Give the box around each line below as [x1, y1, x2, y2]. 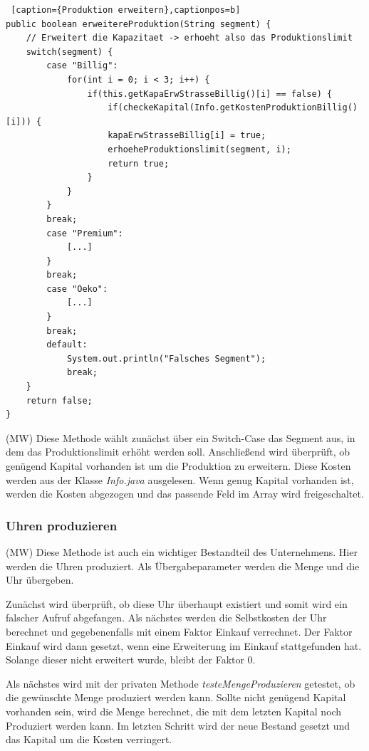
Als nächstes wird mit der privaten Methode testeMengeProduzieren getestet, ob [6, 676, 355, 690]
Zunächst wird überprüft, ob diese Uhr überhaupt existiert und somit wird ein [6, 596, 348, 611]
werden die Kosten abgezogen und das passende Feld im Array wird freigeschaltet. [6, 486, 364, 501]
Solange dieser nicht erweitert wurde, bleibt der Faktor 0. [6, 652, 256, 667]
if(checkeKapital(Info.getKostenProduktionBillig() [108, 103, 358, 113]
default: [46, 340, 88, 350]
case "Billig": [46, 61, 118, 71]
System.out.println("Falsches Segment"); [66, 353, 266, 364]
